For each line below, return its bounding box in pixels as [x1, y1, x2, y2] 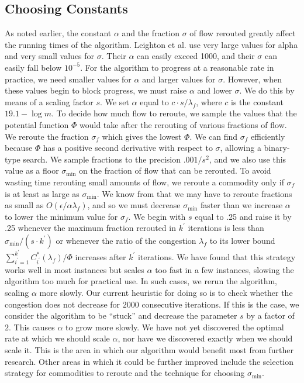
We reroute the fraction [5, 130, 89, 142]
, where [196, 95, 222, 108]
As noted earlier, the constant [5, 27, 112, 39]
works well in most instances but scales [5, 263, 144, 275]
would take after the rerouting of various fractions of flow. [79, 118, 287, 130]
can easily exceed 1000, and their [137, 50, 255, 62]
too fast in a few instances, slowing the [155, 263, 294, 275]
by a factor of [246, 309, 295, 322]
